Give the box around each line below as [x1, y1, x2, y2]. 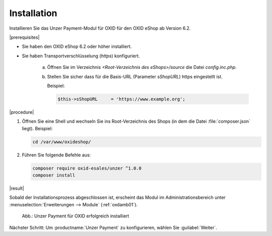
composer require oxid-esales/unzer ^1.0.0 [32, 165, 142, 171]
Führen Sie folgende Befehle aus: [22, 151, 91, 158]
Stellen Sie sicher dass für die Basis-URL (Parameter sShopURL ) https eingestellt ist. [47, 73, 223, 80]
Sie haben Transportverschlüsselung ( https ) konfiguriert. [22, 53, 140, 59]
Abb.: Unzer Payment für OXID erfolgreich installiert [22, 213, 129, 219]
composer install [32, 172, 76, 178]
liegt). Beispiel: [22, 125, 53, 131]
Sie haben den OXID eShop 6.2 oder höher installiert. [22, 43, 132, 50]
